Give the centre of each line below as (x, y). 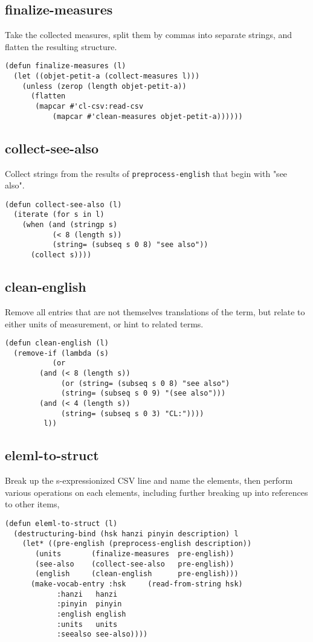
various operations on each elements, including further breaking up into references (156, 492)
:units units (87, 624)
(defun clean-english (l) (57, 343)
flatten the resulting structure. (61, 46)
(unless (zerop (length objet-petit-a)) (104, 86)
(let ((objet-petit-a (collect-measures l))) (107, 76)
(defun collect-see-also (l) (63, 204)
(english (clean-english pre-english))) (137, 574)
